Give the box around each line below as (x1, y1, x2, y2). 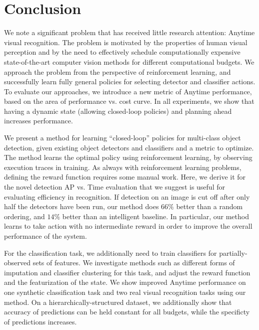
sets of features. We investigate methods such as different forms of (32, 257, 235, 268)
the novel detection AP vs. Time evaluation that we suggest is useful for (4, 182, 225, 192)
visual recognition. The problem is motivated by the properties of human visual (4, 37, 247, 47)
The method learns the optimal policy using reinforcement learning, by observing (4, 152, 252, 162)
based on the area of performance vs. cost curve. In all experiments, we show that (4, 96, 254, 106)
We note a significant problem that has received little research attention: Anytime (4, 27, 255, 38)
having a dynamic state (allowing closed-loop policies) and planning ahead (4, 105, 232, 116)
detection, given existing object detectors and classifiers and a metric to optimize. (4, 142, 254, 152)
